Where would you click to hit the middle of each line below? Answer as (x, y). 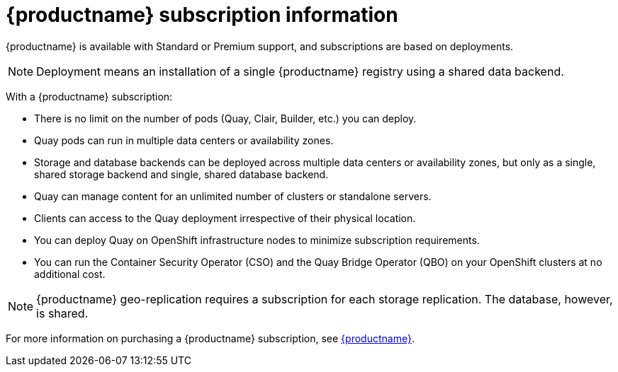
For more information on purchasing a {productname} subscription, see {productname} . (210, 338)
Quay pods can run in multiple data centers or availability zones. (184, 140)
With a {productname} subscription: (89, 96)
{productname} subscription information (202, 15)
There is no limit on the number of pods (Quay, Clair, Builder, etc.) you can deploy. (225, 118)
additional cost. (70, 274)
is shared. (62, 313)
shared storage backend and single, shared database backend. (181, 174)
